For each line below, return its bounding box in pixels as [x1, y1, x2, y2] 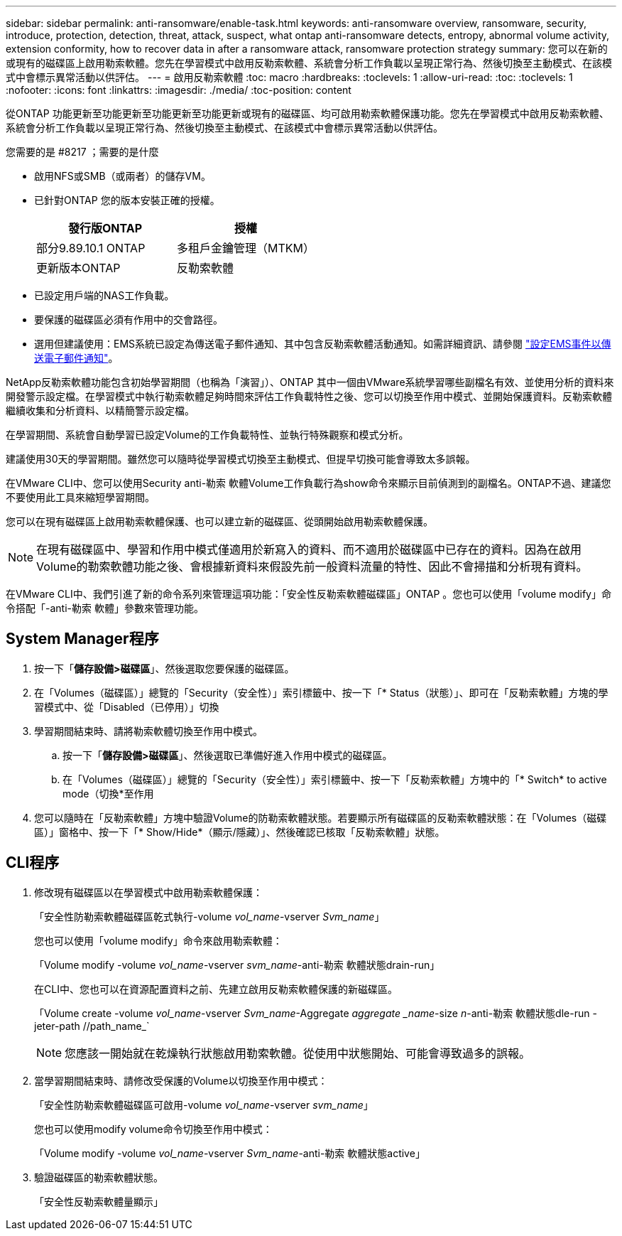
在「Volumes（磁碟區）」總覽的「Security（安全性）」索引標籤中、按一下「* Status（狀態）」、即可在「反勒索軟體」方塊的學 [34, 686, 609, 699]
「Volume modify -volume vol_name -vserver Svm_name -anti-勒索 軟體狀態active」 [34, 1146, 425, 1159]
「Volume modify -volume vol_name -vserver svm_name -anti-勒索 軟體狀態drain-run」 [34, 958, 440, 971]
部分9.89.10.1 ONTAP [36, 241, 146, 255]
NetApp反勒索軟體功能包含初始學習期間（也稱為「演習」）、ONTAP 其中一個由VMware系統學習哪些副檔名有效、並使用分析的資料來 [6, 376, 614, 388]
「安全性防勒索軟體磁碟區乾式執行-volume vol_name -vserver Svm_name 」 [34, 910, 385, 923]
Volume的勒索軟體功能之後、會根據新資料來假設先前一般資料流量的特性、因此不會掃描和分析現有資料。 [36, 559, 588, 574]
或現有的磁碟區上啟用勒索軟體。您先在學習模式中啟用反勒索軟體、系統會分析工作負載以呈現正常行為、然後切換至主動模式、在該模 [6, 57, 612, 69]
